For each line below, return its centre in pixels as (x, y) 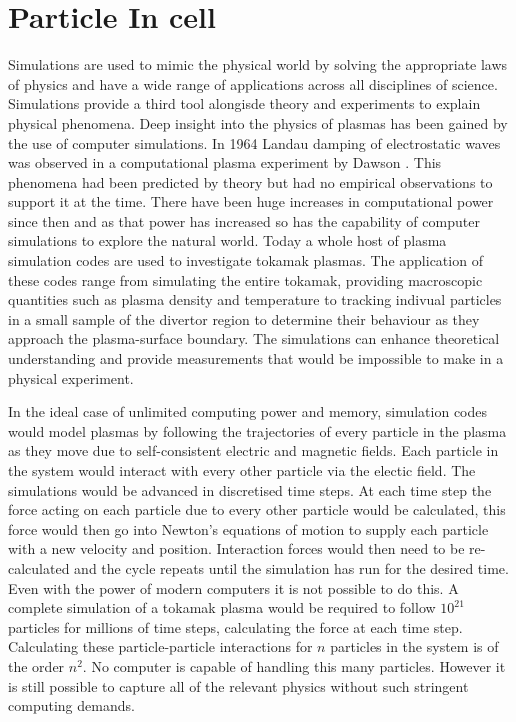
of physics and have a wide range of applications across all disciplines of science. (253, 83)
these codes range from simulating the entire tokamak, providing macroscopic (245, 279)
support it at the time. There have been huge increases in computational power (251, 201)
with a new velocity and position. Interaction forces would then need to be (236, 548)
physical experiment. (71, 377)
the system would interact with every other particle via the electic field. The (242, 470)
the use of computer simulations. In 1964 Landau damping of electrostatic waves (254, 142)
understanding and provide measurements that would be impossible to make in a (256, 358)
